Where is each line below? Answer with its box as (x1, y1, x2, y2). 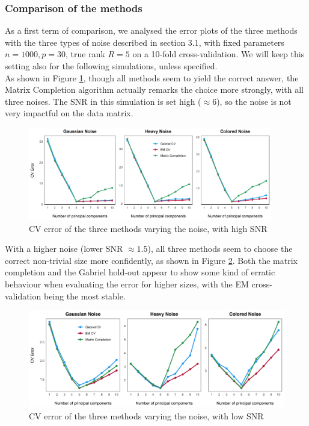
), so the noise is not (216, 95, 292, 107)
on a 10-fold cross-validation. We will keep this (132, 48, 305, 60)
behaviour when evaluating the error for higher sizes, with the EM (5, 277, 249, 290)
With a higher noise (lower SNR (5, 242, 123, 255)
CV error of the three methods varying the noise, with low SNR (29, 409, 264, 422)
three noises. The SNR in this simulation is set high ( (5, 95, 201, 107)
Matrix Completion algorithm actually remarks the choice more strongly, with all (5, 83, 304, 96)
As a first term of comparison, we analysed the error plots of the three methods (5, 24, 298, 37)
